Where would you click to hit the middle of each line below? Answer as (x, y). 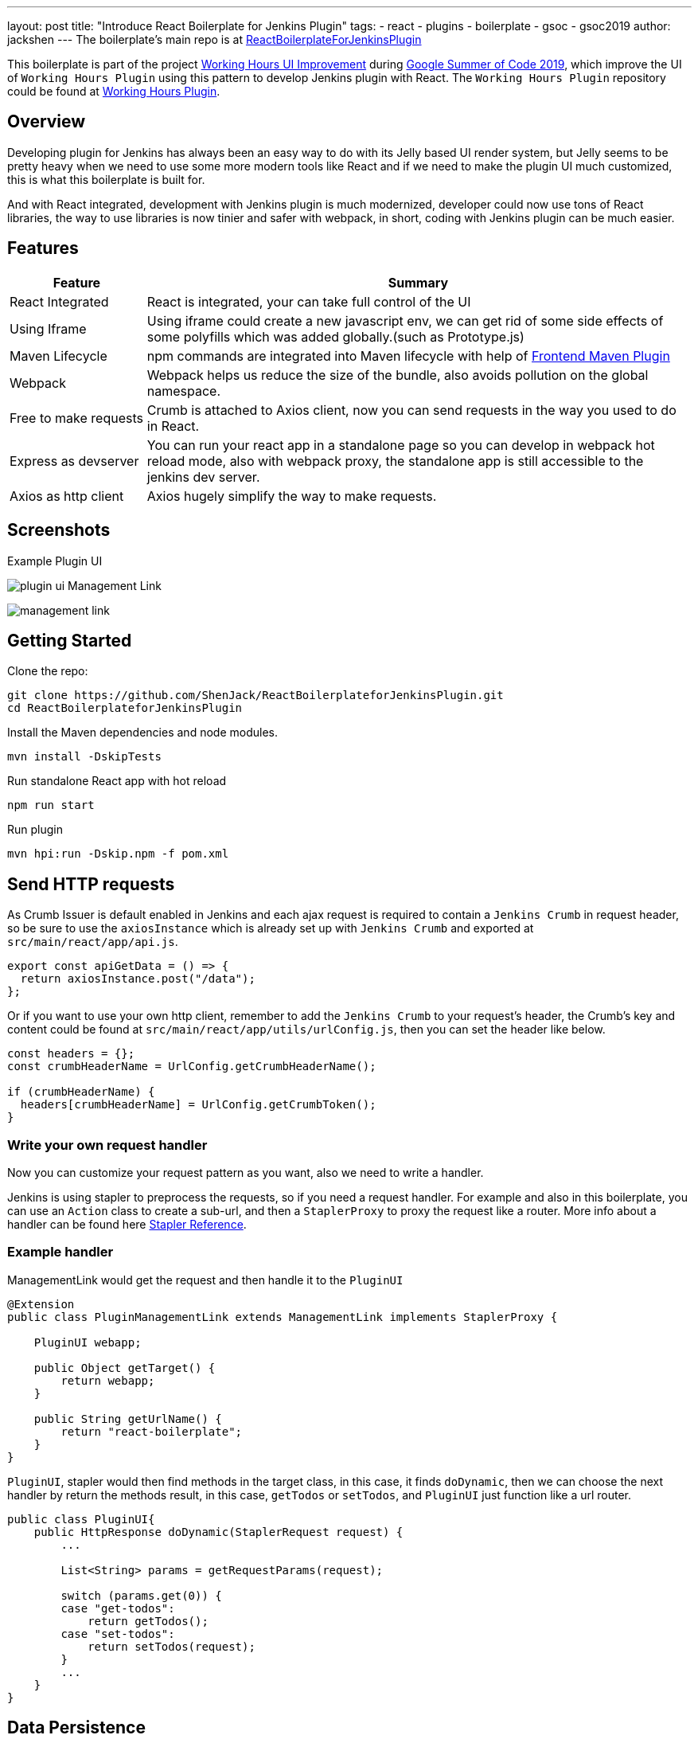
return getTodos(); (148, 1621)
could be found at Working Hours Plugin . (114, 91)
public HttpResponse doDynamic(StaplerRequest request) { (218, 1532)
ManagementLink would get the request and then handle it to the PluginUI (205, 1280)
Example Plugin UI (55, 561)
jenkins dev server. (203, 477)
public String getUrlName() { (128, 1419)
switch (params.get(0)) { (141, 1595)
